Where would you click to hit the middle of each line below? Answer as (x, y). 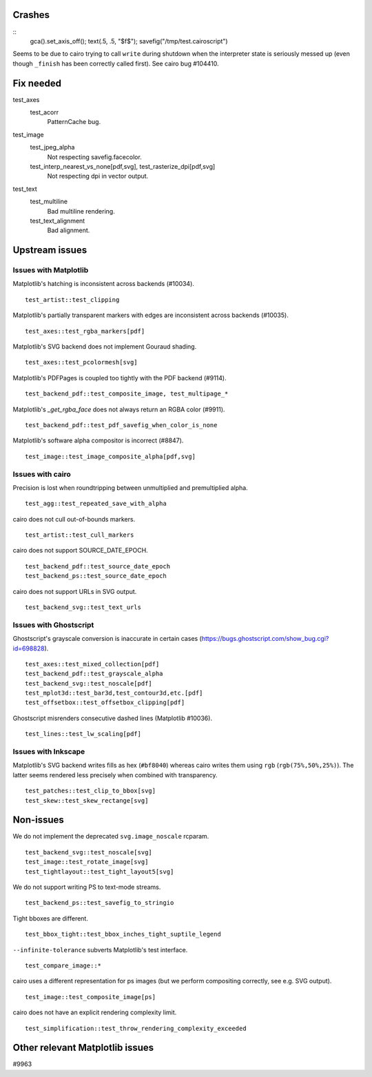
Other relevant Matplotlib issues (83, 1048)
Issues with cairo (42, 474)
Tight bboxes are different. (51, 918)
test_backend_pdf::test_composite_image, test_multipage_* (127, 394)
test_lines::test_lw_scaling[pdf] (83, 734)
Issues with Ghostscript (53, 625)
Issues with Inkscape (49, 752)
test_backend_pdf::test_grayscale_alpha (94, 674)
